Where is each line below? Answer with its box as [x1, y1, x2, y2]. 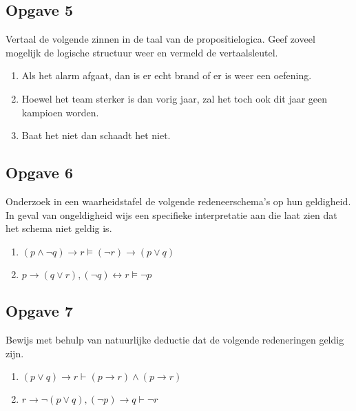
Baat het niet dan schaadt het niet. [21, 128, 171, 143]
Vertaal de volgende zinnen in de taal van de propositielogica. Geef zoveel [6, 32, 315, 46]
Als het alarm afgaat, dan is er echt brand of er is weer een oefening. [21, 68, 312, 83]
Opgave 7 [6, 300, 73, 322]
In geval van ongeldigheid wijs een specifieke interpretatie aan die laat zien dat [6, 207, 337, 222]
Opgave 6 [6, 162, 73, 183]
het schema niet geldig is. [6, 221, 112, 235]
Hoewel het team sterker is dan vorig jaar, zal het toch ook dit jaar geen [21, 91, 328, 105]
